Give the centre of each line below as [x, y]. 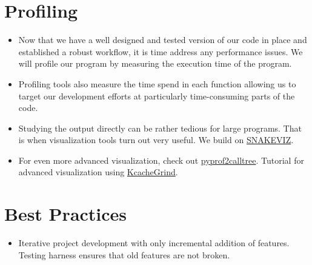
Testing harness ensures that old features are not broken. [124, 254]
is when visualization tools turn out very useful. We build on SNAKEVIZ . [156, 140]
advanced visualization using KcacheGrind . [98, 172]
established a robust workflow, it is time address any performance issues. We [161, 51]
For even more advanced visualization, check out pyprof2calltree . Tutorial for [161, 160]
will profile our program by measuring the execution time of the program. [155, 63]
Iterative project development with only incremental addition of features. [154, 243]
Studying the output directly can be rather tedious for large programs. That [160, 128]
